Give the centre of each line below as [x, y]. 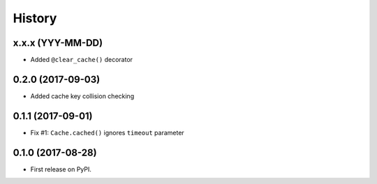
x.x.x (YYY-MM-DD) [58, 43]
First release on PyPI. [61, 169]
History [35, 18]
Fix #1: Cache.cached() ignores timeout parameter [107, 132]
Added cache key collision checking [82, 96]
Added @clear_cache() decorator [81, 60]
